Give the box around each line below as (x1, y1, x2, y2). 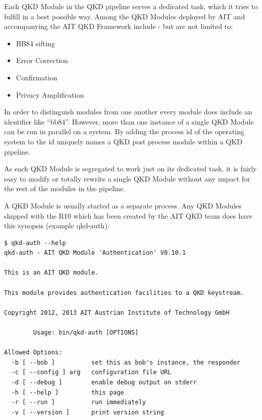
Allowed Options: (4, 349, 62, 356)
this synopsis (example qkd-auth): (4, 220, 110, 231)
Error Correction (16, 55, 69, 66)
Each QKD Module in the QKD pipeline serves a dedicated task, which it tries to (4, 1, 258, 11)
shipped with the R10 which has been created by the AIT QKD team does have (4, 210, 253, 221)
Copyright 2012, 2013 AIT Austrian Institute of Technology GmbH (4, 309, 230, 316)
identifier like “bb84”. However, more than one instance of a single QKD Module (4, 116, 254, 127)
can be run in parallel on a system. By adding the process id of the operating (4, 126, 245, 137)
